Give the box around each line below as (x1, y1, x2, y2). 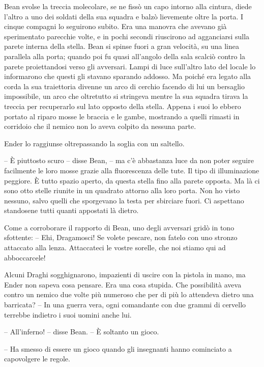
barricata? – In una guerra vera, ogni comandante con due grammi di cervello (4, 299, 246, 310)
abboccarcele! (4, 252, 46, 263)
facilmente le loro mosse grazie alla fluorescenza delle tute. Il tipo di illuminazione (4, 165, 259, 175)
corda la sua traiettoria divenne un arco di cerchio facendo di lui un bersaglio (4, 81, 245, 91)
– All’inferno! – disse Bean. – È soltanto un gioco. (4, 326, 159, 337)
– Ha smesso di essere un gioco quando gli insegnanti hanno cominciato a (4, 343, 232, 354)
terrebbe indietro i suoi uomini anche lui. (4, 309, 132, 320)
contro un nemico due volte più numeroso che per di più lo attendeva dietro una (4, 289, 254, 300)
